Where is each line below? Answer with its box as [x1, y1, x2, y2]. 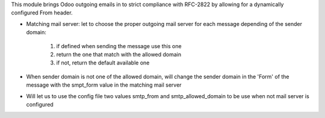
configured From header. [11, 9, 73, 16]
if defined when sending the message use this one [56, 42, 182, 49]
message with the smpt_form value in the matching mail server [26, 81, 182, 88]
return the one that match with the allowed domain [56, 51, 182, 58]
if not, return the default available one [56, 59, 150, 66]
